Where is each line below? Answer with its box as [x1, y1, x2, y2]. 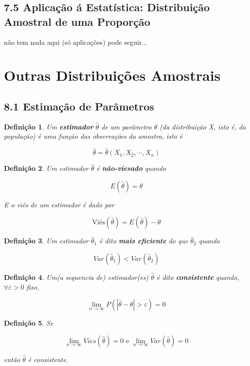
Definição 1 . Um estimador [4, 121, 93, 131]
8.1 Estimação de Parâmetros [4, 98, 154, 113]
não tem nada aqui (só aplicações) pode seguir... [4, 37, 148, 47]
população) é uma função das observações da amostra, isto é [4, 131, 183, 141]
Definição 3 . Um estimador [4, 236, 89, 246]
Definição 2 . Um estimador [4, 163, 89, 173]
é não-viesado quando [96, 163, 166, 173]
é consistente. [28, 354, 69, 364]
